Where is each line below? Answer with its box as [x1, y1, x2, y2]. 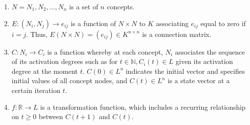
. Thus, [26, 29, 48, 39]
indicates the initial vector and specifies [125, 65, 245, 76]
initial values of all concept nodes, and [11, 75, 127, 86]
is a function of [70, 18, 116, 28]
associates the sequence [175, 46, 245, 57]
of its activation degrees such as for [11, 56, 118, 66]
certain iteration [11, 85, 61, 95]
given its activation [176, 56, 233, 66]
